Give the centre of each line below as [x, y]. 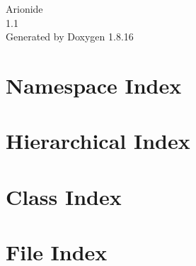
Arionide [24, 9]
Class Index [64, 196]
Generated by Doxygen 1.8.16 [70, 37]
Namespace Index [94, 85]
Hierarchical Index [98, 141]
